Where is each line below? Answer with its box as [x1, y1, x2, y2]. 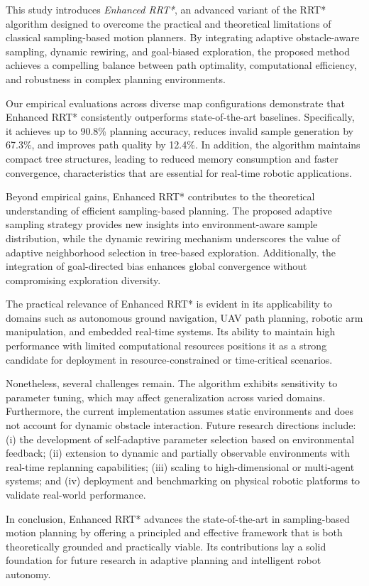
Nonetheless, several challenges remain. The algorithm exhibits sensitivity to [6, 376, 338, 391]
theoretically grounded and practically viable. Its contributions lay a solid [6, 538, 326, 553]
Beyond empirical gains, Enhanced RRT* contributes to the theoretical [6, 189, 315, 204]
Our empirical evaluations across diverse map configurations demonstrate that [6, 95, 345, 110]
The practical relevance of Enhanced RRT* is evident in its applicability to [6, 296, 333, 311]
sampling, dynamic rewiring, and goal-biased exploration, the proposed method [6, 43, 350, 58]
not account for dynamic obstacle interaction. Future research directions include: [6, 418, 356, 433]
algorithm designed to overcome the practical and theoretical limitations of [6, 16, 331, 31]
